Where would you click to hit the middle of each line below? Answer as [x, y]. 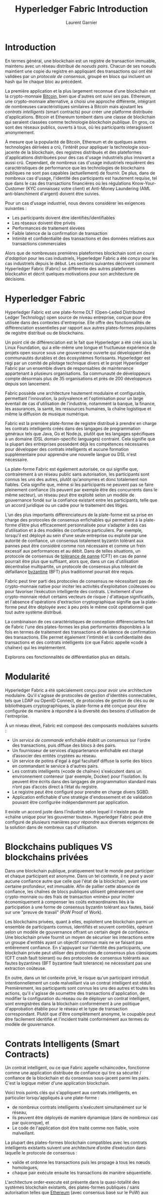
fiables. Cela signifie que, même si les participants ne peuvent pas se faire [79, 484]
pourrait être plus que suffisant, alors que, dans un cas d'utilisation [72, 561]
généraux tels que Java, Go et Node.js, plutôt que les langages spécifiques [80, 434]
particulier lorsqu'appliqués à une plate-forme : [52, 1098]
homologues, [25, 1168]
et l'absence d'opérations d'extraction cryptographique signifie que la [75, 602]
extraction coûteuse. [26, 968]
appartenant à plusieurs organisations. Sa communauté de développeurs [78, 373]
